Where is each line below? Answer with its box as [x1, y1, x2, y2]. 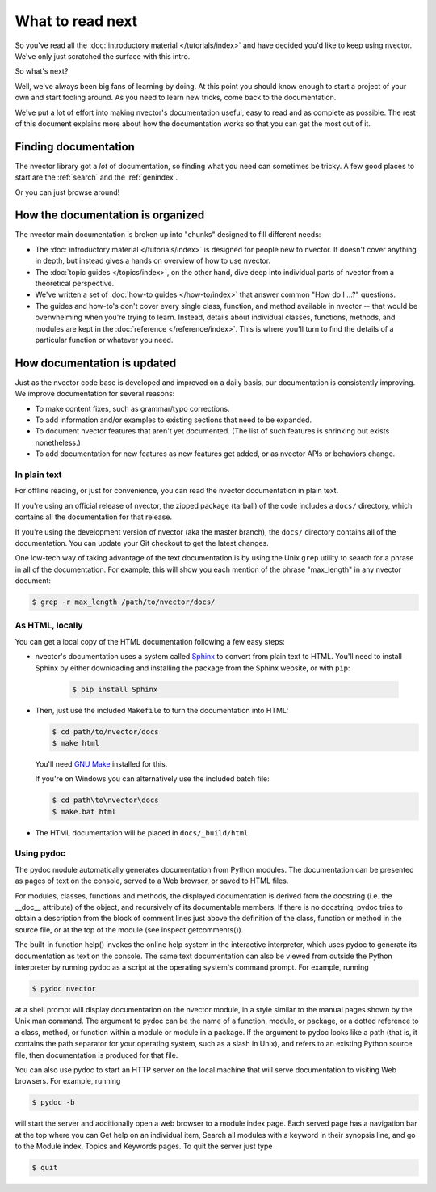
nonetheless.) [35, 437, 81, 447]
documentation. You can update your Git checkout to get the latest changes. [15, 538, 270, 547]
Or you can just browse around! [15, 187, 120, 197]
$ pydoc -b [31, 1098, 75, 1107]
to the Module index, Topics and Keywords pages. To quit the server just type [15, 1141, 273, 1152]
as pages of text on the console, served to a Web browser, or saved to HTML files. [15, 876, 289, 886]
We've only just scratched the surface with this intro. [15, 51, 191, 61]
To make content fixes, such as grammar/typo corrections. [35, 404, 230, 413]
